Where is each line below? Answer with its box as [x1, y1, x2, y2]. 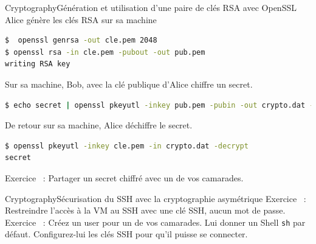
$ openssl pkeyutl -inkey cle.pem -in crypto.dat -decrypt [5, 141, 249, 150]
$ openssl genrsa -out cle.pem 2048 [5, 36, 157, 45]
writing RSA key [5, 60, 70, 69]
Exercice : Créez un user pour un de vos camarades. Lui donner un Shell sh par [5, 215, 306, 228]
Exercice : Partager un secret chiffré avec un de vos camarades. [5, 171, 244, 184]
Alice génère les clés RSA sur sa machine [5, 13, 157, 26]
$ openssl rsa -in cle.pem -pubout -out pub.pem [5, 47, 205, 57]
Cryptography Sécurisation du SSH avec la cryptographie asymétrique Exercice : [5, 192, 306, 204]
